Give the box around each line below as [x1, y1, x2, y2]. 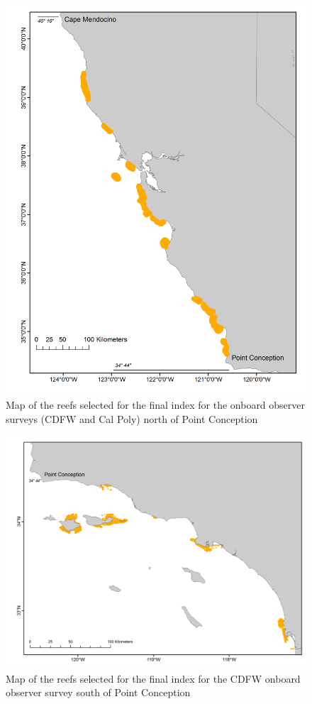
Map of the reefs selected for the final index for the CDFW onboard [6, 671, 301, 686]
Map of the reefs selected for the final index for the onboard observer [6, 397, 306, 412]
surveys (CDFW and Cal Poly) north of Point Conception [6, 412, 258, 427]
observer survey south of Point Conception [6, 685, 191, 700]
